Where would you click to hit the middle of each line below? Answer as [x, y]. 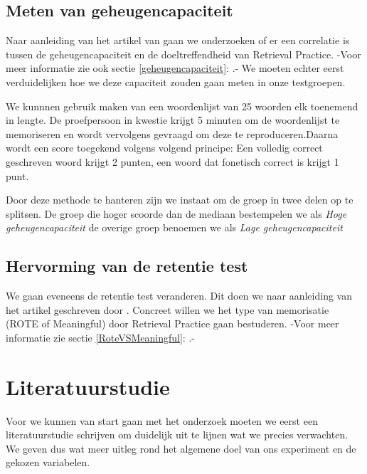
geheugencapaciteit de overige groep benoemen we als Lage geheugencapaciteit [174, 227]
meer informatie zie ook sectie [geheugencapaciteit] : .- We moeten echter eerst [175, 68]
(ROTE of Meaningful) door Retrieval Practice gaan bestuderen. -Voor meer [172, 323]
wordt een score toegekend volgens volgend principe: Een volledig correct [164, 148]
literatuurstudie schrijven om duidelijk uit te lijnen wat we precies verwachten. [177, 434]
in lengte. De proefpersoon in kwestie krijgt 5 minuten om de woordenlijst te [173, 120]
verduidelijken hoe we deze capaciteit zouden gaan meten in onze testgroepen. [176, 81]
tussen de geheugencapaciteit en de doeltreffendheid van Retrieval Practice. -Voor [183, 54]
